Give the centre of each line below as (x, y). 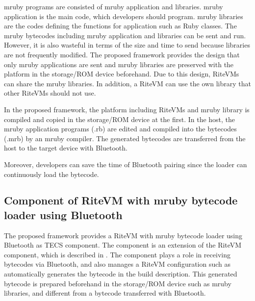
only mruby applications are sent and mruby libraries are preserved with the (119, 64)
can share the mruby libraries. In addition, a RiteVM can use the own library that (127, 83)
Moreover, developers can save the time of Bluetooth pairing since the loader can (126, 164)
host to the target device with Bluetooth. (66, 148)
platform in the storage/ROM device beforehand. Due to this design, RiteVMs (122, 74)
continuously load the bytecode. (51, 174)
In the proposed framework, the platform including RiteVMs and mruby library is (127, 109)
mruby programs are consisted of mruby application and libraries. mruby (114, 6)
